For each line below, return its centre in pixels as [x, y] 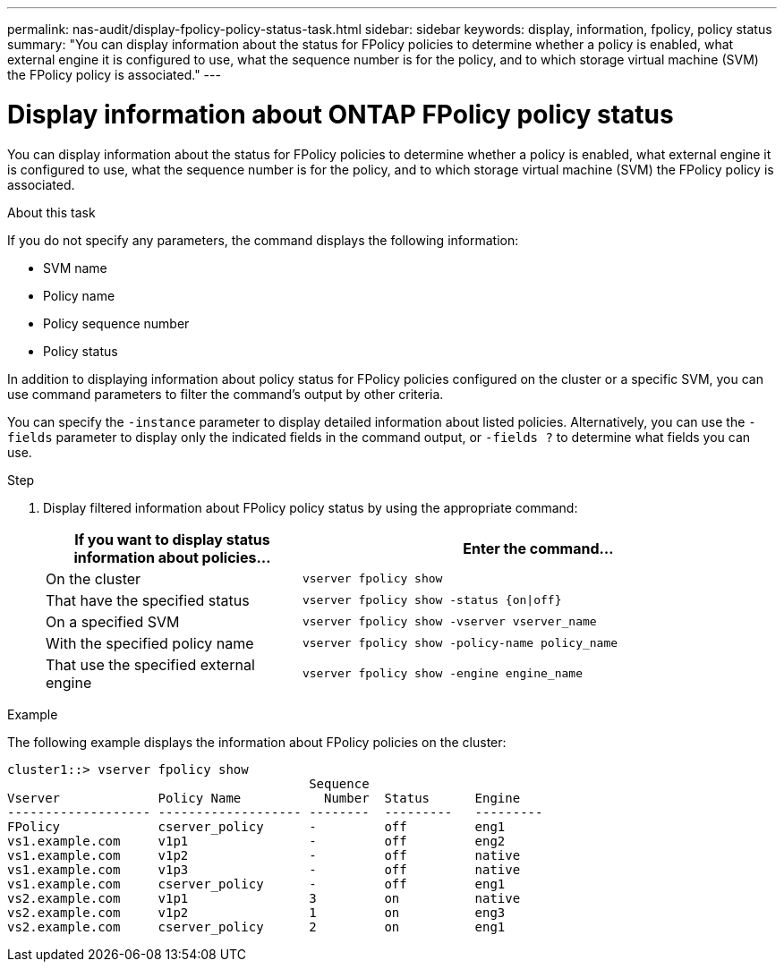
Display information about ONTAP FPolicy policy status [341, 114]
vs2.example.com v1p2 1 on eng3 [256, 912]
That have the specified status [148, 600]
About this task [51, 212]
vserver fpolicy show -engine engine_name [442, 673]
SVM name [75, 268]
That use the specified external [150, 664]
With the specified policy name [150, 643]
